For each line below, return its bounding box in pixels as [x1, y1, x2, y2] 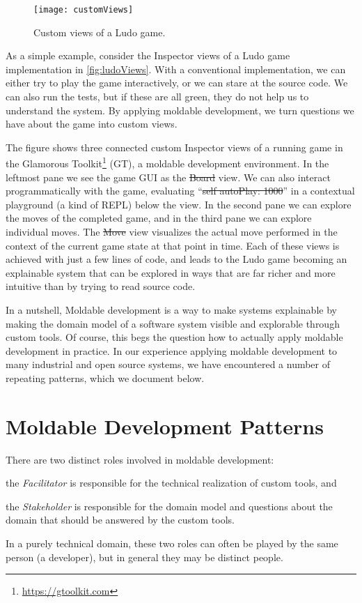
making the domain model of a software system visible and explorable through [6, 316, 340, 330]
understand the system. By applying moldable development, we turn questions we [6, 102, 354, 117]
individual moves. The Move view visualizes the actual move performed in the [6, 224, 338, 239]
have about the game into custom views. [6, 116, 178, 131]
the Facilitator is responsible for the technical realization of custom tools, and [6, 475, 337, 490]
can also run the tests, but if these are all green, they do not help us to [6, 89, 309, 104]
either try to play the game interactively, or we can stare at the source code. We [6, 75, 348, 90]
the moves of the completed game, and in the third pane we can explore [6, 211, 312, 225]
